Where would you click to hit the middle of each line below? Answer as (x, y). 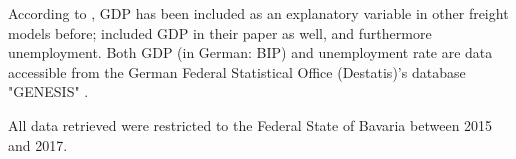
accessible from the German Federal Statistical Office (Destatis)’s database (237, 71)
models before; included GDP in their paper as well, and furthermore (220, 32)
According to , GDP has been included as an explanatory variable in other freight (258, 13)
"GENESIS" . (48, 91)
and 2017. (38, 144)
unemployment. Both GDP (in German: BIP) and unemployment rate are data (250, 52)
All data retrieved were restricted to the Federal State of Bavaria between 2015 (250, 124)
